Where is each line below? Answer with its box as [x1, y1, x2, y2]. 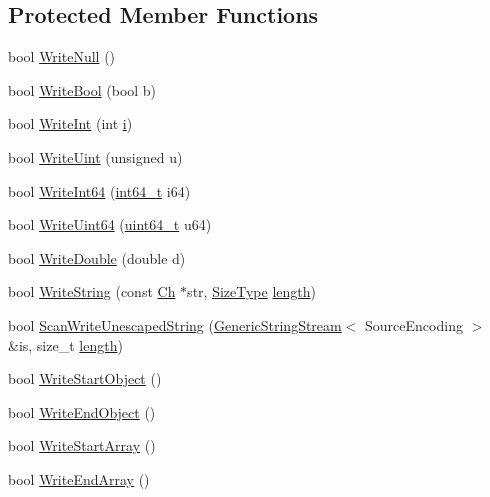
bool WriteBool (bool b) [8, 79, 157, 100]
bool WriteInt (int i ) [8, 113, 133, 134]
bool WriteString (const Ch [8, 281, 176, 302]
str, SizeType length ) [187, 281, 316, 302]
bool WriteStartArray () [8, 435, 156, 456]
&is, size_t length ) [8, 334, 123, 355]
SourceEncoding [365, 314, 463, 335]
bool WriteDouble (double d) [8, 247, 186, 268]
